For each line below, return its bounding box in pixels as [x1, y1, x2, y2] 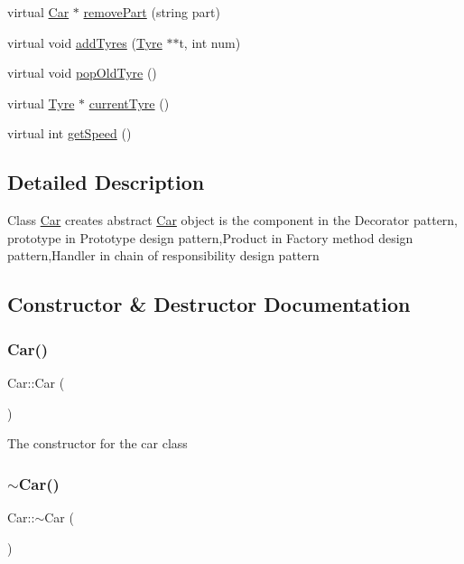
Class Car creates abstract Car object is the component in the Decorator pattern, [7, 211, 459, 230]
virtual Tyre [7, 93, 75, 112]
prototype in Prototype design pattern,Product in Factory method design [7, 228, 413, 247]
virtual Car [7, 3, 70, 21]
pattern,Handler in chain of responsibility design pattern [7, 246, 320, 265]
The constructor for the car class [7, 434, 188, 453]
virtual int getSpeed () [7, 124, 132, 143]
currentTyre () [88, 93, 170, 112]
